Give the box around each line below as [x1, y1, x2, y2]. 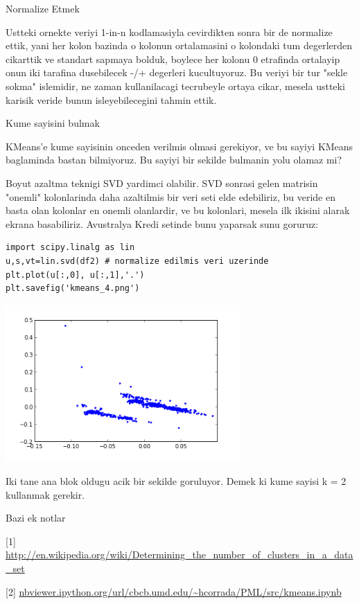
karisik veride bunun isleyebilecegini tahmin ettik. [6, 92, 217, 107]
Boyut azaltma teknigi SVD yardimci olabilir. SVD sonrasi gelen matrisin [6, 175, 318, 190]
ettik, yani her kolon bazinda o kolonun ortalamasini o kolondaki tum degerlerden [6, 38, 353, 53]
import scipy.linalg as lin [6, 242, 135, 253]
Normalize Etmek [6, 1, 80, 15]
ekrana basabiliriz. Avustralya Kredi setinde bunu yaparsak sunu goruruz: [6, 216, 319, 231]
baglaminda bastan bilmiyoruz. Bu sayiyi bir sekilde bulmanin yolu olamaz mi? [6, 152, 342, 167]
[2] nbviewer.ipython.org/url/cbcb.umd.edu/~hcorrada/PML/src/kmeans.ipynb [6, 584, 342, 598]
